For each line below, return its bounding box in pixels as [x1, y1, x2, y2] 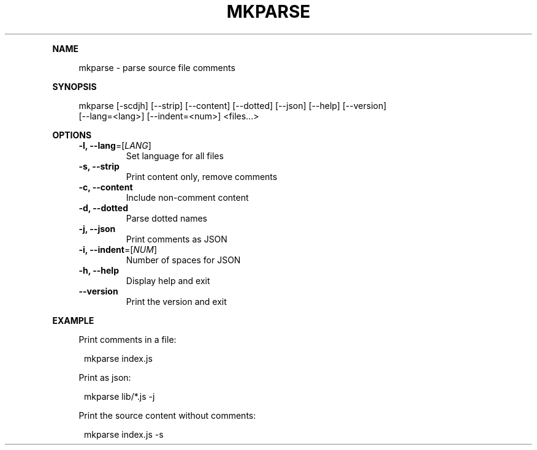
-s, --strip [78, 160, 120, 171]
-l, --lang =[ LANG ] [78, 140, 151, 151]
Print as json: [78, 372, 131, 383]
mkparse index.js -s [84, 429, 164, 440]
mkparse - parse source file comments [78, 62, 235, 73]
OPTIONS [52, 129, 92, 140]
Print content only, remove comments [126, 171, 278, 182]
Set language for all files [126, 150, 224, 161]
